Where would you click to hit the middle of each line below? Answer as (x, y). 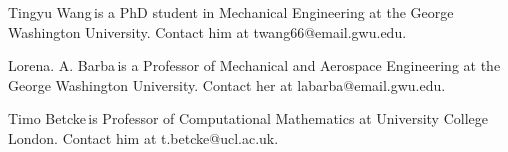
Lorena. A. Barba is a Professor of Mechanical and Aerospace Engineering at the (254, 65)
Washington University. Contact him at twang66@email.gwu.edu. (207, 31)
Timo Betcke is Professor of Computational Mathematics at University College (248, 118)
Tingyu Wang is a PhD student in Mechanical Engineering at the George (231, 12)
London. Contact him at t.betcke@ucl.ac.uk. (143, 137)
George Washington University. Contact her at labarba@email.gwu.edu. (227, 84)
